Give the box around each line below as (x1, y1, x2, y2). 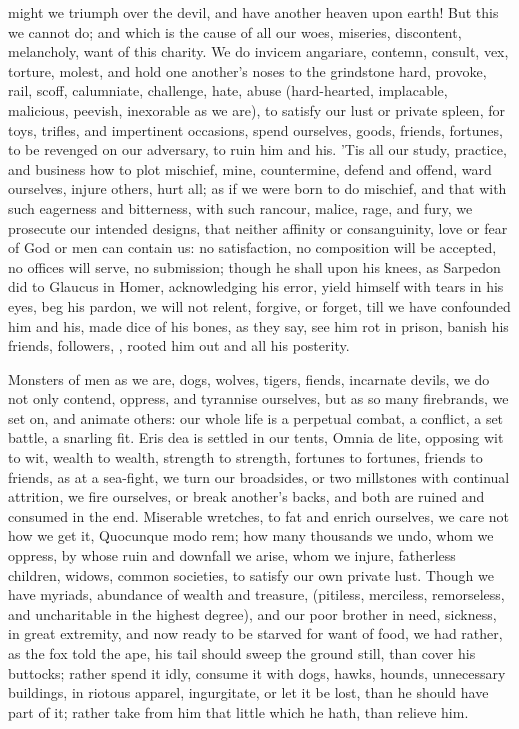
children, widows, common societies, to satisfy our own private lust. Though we (8, 564, 494, 585)
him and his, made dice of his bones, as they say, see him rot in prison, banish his (8, 315, 509, 336)
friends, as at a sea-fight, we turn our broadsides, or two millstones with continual (8, 466, 510, 487)
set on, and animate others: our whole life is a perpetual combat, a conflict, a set (8, 407, 504, 428)
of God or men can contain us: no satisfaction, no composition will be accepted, (8, 237, 497, 258)
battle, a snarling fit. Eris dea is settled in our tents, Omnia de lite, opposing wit (8, 427, 504, 448)
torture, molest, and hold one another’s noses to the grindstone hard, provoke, (8, 60, 487, 81)
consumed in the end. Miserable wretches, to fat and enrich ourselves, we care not (8, 505, 510, 526)
